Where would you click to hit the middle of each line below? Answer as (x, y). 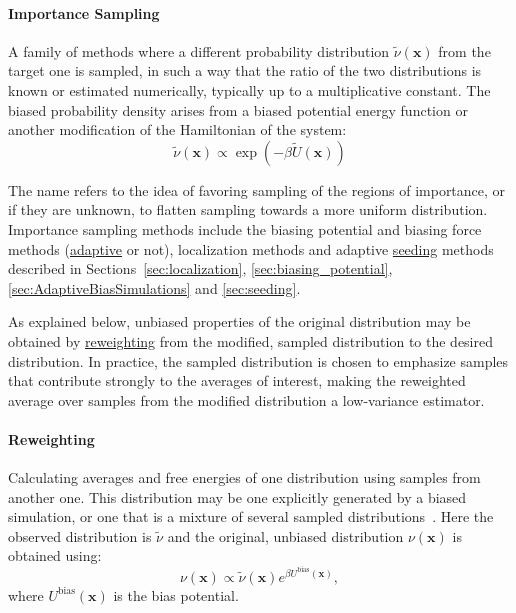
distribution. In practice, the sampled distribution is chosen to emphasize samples (258, 360)
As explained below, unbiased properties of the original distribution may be (239, 321)
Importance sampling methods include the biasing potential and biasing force (245, 228)
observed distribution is (80, 535)
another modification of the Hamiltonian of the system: (177, 129)
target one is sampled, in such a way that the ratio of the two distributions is (245, 70)
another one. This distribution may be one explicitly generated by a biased (237, 496)
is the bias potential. (176, 594)
